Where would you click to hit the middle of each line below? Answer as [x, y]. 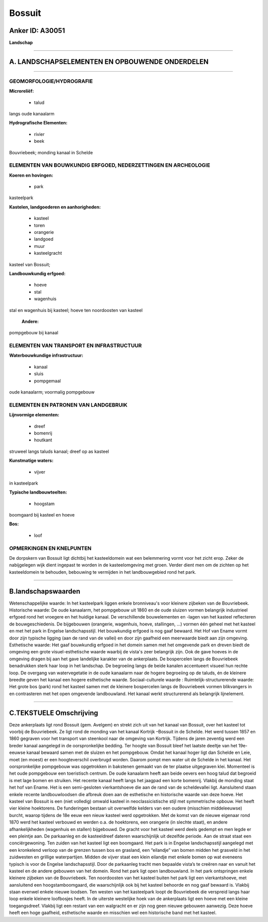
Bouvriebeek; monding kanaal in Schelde [51, 152]
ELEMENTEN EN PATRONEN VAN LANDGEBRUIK [68, 405]
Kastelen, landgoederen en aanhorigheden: [55, 207]
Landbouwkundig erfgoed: [37, 273]
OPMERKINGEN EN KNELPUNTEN [50, 548]
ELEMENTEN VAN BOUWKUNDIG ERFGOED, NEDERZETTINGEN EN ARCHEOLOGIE [110, 165]
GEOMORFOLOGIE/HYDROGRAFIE [51, 81]
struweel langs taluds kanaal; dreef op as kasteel [59, 451]
